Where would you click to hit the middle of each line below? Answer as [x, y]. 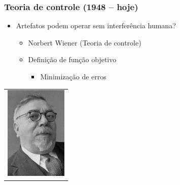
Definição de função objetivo [72, 59]
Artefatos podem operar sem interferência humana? [96, 26]
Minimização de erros [73, 76]
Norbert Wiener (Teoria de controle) [85, 42]
